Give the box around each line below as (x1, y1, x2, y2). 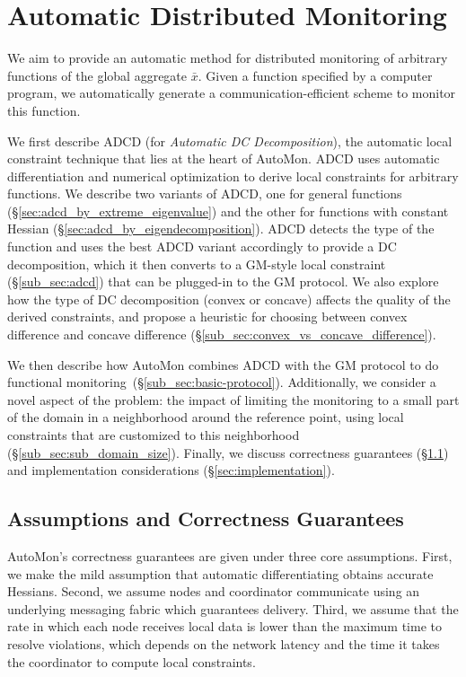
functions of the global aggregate (7, 66, 188, 84)
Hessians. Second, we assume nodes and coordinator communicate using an (7, 582, 420, 601)
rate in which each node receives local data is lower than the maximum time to (7, 617, 442, 636)
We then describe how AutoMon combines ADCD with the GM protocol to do (7, 355, 439, 374)
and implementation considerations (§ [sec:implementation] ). (7, 461, 335, 479)
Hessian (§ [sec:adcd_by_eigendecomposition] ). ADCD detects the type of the (7, 219, 435, 238)
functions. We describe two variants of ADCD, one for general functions (7, 184, 402, 203)
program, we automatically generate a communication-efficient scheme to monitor (7, 84, 456, 102)
